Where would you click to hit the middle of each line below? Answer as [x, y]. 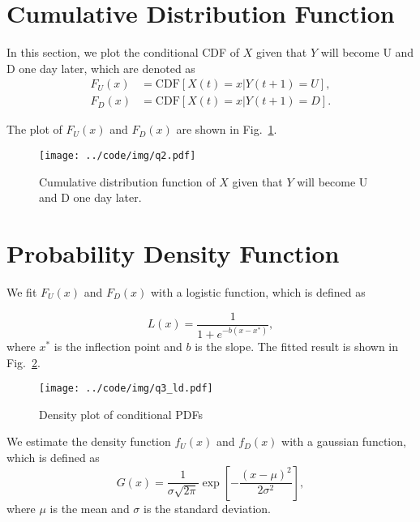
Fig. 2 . [24, 362]
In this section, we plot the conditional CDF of [123, 52]
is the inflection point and [118, 346]
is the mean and [90, 508]
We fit [22, 291]
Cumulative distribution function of [127, 181]
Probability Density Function [173, 253]
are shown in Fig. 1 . [227, 129]
